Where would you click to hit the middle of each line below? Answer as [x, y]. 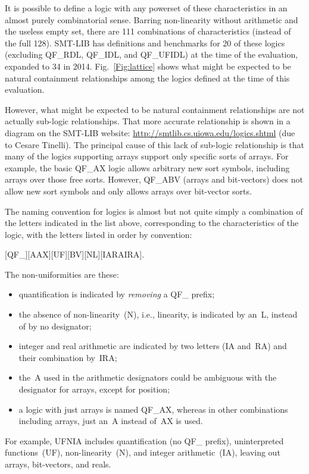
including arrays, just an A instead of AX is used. [111, 421]
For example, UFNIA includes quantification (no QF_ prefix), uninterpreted [144, 440]
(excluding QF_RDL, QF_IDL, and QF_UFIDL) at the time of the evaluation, [152, 54]
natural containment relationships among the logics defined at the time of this [147, 78]
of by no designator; [55, 326]
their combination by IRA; [68, 357]
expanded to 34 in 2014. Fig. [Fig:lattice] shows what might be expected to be [148, 66]
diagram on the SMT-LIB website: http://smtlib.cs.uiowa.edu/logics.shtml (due [150, 132]
